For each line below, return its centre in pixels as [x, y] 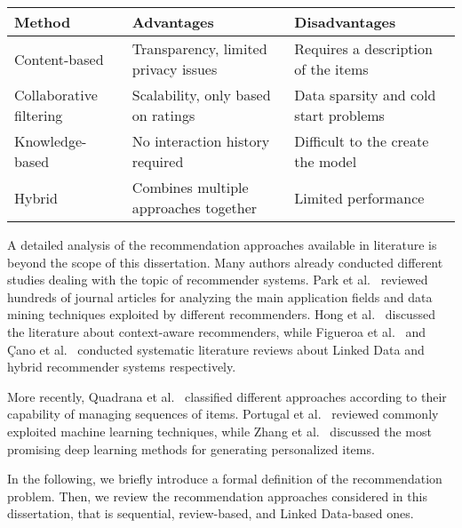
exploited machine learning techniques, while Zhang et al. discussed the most [219, 431]
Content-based [59, 59]
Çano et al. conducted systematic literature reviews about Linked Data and [216, 349]
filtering [39, 115]
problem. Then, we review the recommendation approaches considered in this [217, 496]
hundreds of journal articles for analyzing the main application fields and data [220, 296]
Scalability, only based [201, 95]
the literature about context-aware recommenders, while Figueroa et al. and [217, 331]
